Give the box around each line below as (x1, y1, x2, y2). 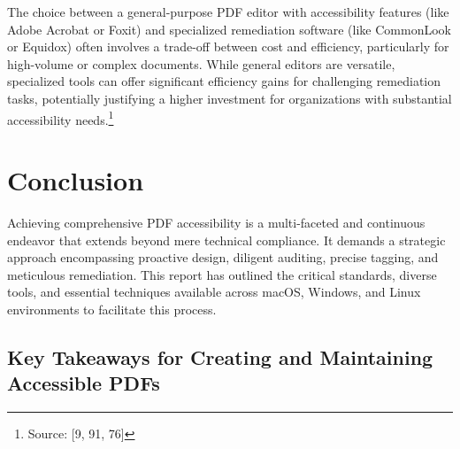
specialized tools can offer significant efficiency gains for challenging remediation (7, 72, 441, 90)
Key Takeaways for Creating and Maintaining (7, 343, 433, 370)
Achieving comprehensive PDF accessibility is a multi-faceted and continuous (7, 213, 425, 231)
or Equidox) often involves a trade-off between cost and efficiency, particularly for (7, 37, 449, 56)
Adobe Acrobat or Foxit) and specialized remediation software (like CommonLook (7, 19, 451, 38)
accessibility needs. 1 (7, 107, 114, 128)
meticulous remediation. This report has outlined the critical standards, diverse (7, 265, 437, 283)
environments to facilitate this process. (7, 299, 217, 318)
